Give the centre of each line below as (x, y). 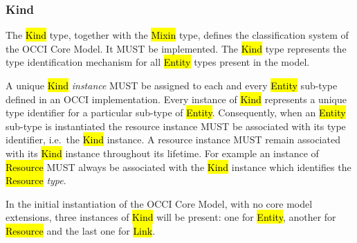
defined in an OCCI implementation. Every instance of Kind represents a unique (176, 99)
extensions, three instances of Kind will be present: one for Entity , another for (171, 217)
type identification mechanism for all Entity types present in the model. (158, 62)
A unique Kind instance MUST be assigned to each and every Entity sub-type (172, 85)
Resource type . (36, 180)
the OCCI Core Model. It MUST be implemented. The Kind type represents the (176, 48)
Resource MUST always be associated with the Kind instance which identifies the (178, 166)
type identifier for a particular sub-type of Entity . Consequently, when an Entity (176, 112)
